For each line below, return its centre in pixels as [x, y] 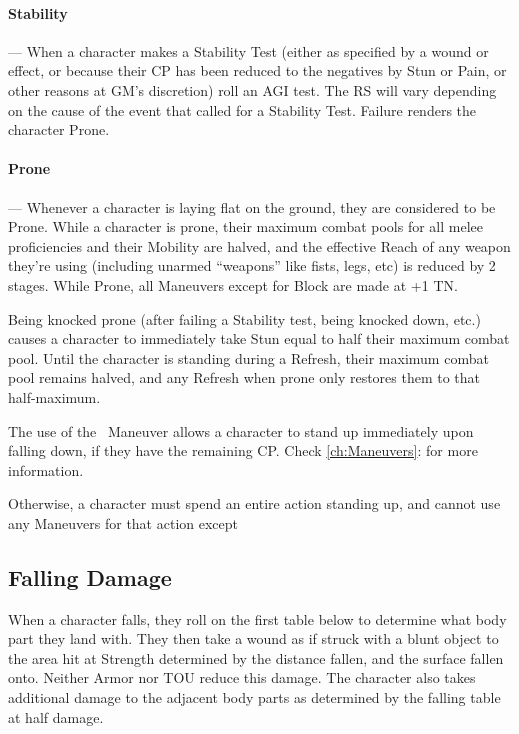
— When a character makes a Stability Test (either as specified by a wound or [248, 50]
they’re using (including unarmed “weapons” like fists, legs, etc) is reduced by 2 [252, 265]
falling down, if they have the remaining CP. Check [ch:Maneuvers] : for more [243, 450]
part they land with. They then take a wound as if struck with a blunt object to [253, 638]
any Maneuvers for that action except [123, 522]
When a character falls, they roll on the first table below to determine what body [257, 618]
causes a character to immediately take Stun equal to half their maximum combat [259, 338]
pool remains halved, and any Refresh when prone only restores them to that [244, 377]
